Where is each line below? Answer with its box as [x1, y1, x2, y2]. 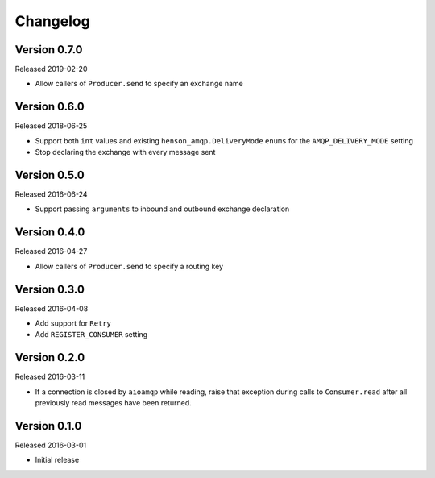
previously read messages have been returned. [35, 398, 193, 408]
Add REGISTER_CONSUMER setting [35, 330, 148, 339]
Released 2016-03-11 [14, 372, 85, 382]
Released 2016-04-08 [14, 303, 89, 314]
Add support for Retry [35, 318, 112, 328]
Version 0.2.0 [14, 351, 85, 364]
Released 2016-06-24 [14, 189, 88, 199]
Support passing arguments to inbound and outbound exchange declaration [35, 204, 290, 214]
